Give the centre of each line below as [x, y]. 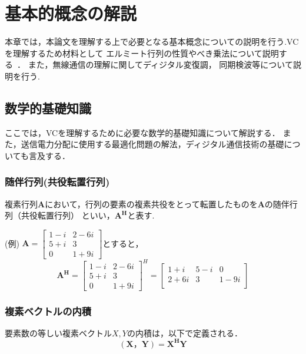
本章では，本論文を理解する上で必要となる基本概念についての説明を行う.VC [152, 42]
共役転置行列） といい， [68, 215]
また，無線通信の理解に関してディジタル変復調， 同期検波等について [160, 64]
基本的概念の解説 [71, 13]
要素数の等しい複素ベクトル [58, 333]
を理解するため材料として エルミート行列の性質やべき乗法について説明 [142, 53]
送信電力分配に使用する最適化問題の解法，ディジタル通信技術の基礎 [152, 144]
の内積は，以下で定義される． [184, 333]
